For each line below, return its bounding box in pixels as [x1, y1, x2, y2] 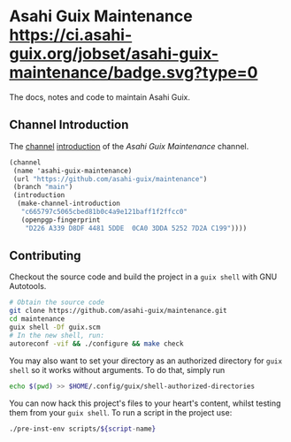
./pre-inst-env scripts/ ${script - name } [9, 424, 157, 433]
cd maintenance [9, 315, 65, 324]
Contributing [9, 248, 81, 263]
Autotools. [9, 281, 47, 292]
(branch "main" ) [12, 183, 73, 192]
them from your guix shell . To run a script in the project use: [9, 407, 233, 417]
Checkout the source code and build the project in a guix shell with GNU [9, 271, 278, 282]
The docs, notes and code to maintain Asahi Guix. [9, 91, 191, 103]
